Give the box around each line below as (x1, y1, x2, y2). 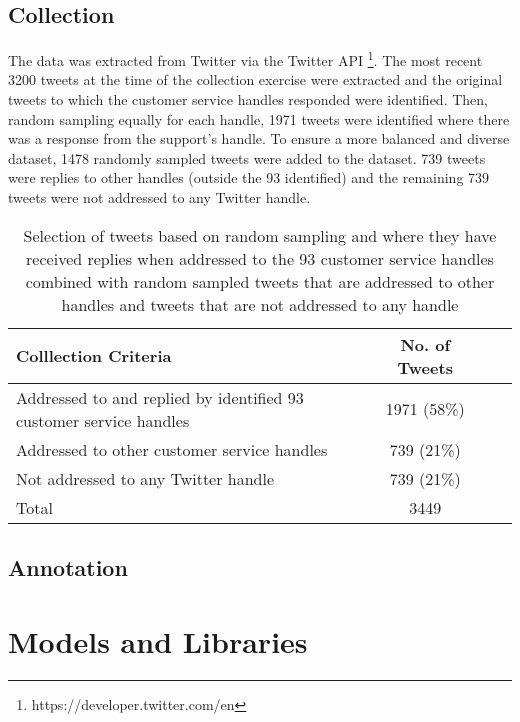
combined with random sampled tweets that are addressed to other (25, 269, 495, 293)
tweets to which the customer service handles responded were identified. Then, (8, 89, 488, 110)
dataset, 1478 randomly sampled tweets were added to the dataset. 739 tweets (8, 147, 486, 168)
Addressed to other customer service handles (16, 437, 328, 461)
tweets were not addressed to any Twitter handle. (8, 187, 311, 208)
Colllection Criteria (16, 344, 172, 368)
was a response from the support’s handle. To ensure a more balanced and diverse (8, 128, 510, 149)
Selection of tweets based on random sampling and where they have (23, 223, 497, 247)
